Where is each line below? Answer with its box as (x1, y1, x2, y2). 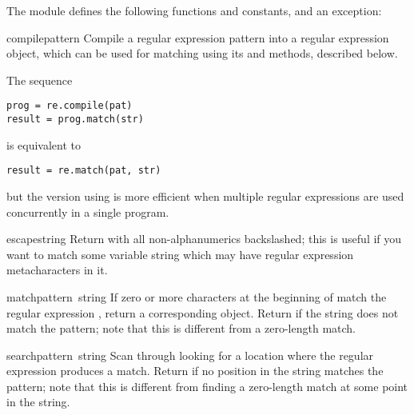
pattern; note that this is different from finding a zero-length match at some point (6, 377, 408, 394)
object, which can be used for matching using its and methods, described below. (6, 45, 398, 62)
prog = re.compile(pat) (6, 100, 133, 112)
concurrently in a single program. (6, 203, 169, 220)
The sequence (6, 71, 73, 88)
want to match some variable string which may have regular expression (6, 245, 354, 262)
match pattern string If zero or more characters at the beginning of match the (6, 288, 387, 305)
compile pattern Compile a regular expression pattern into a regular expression (6, 29, 389, 46)
